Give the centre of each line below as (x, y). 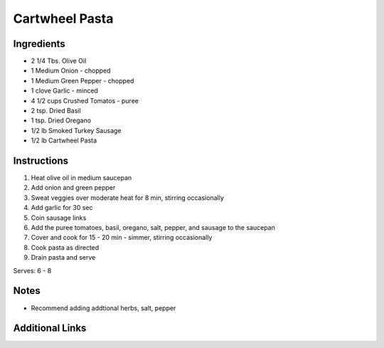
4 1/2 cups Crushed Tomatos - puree (85, 100)
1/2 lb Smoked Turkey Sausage (76, 130)
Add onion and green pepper (73, 188)
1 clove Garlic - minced (65, 91)
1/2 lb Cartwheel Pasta (64, 141)
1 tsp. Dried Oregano (61, 120)
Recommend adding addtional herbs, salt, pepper (103, 308)
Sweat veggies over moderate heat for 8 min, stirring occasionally (127, 197)
